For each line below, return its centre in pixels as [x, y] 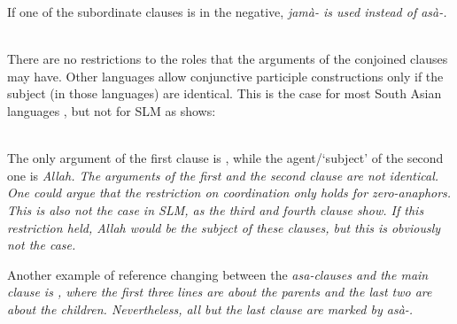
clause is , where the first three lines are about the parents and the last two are [220, 292]
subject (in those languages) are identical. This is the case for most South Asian [225, 93]
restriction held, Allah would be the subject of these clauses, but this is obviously [224, 227]
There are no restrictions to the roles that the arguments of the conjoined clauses [228, 59]
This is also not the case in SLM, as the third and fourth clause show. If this [216, 209]
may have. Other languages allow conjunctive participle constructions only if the [225, 76]
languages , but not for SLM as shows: [112, 110]
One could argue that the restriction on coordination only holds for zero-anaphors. [229, 193]
